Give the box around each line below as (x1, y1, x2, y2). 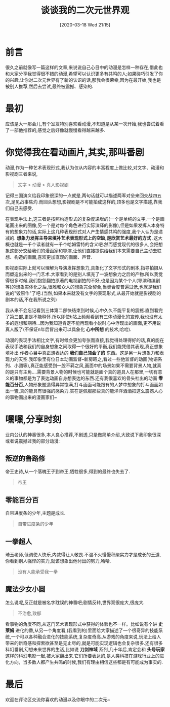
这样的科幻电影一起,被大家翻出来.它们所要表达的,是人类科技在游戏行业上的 (5, 653, 160, 659)
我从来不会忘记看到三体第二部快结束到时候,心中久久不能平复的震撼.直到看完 (5, 307, 163, 313)
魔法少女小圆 (5, 585, 46, 594)
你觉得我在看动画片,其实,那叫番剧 (5, 147, 144, 158)
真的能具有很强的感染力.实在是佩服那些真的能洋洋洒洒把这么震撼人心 (20, 388, 163, 394)
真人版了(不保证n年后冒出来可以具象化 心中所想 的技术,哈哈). (5, 326, 132, 332)
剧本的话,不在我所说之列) (5, 296, 57, 302)
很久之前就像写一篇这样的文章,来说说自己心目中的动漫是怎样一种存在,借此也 (5, 64, 163, 70)
